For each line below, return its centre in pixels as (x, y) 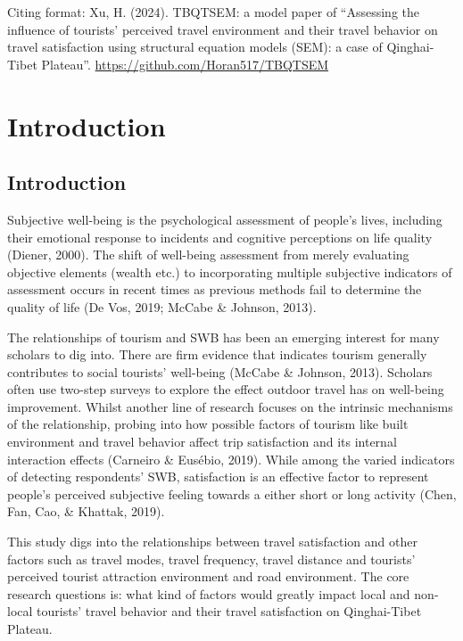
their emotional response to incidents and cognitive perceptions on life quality (220, 237)
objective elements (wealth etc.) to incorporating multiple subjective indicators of (230, 271)
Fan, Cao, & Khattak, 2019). (86, 511)
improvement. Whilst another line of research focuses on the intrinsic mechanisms (230, 406)
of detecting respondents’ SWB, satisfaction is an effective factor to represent (218, 477)
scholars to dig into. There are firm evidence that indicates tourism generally (217, 354)
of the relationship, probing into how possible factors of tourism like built (208, 424)
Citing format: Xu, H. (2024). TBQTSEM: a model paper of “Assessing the (213, 12)
